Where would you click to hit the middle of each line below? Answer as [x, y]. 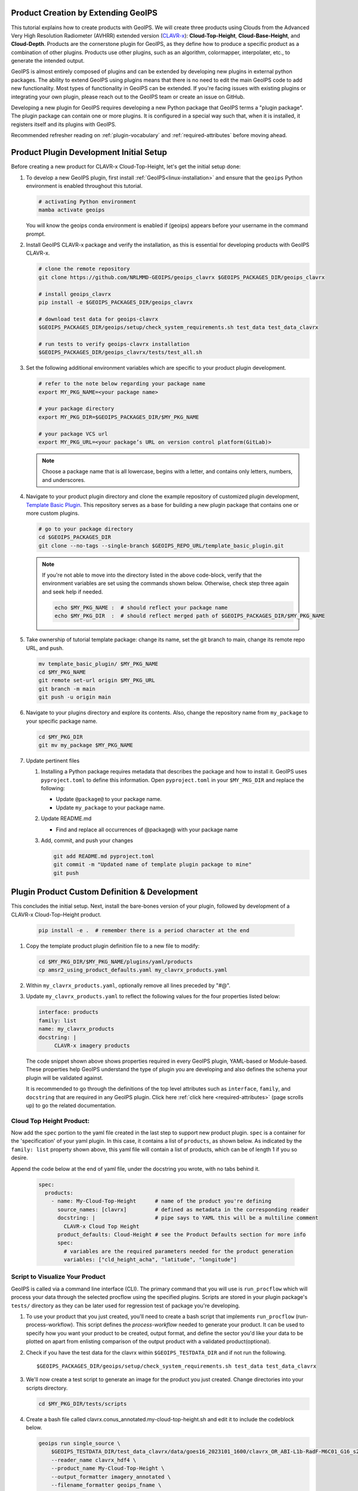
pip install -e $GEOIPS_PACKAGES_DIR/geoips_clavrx [116, 302]
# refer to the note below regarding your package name [122, 384]
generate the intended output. [48, 61]
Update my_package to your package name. [110, 808]
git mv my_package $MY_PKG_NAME [86, 745]
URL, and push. [45, 648]
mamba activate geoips [72, 210]
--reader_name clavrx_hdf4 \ [94, 1460]
